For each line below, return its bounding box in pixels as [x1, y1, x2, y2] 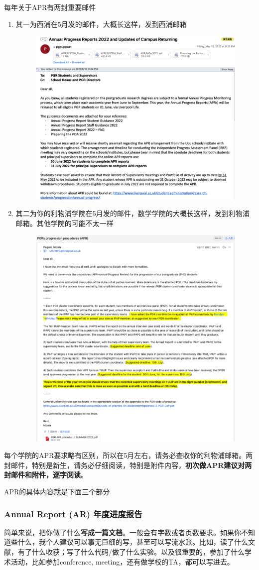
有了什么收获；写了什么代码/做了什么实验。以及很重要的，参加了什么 [17, 547, 245, 557]
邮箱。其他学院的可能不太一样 [15, 218, 114, 228]
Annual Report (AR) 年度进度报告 [4, 507, 142, 520]
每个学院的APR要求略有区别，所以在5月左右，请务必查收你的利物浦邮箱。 [4, 450, 246, 460]
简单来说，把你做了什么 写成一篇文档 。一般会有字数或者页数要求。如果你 [4, 527, 241, 537]
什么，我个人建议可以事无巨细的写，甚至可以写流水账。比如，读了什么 [17, 537, 248, 547]
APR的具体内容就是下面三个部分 [4, 486, 110, 497]
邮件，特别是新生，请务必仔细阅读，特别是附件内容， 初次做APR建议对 [10, 459, 245, 470]
